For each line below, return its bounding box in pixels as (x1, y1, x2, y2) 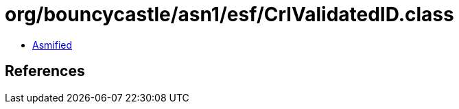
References (5, 62, 85, 80)
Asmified (32, 38, 73, 51)
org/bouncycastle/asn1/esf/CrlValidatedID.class (5, 3, 454, 26)
